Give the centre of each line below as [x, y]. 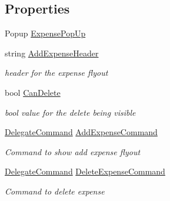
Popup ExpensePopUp [45, 33]
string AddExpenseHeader [52, 53]
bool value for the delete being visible [70, 112]
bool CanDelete [33, 92]
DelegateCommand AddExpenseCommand [81, 132]
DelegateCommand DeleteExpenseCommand [85, 171]
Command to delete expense [55, 191]
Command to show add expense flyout [73, 151]
